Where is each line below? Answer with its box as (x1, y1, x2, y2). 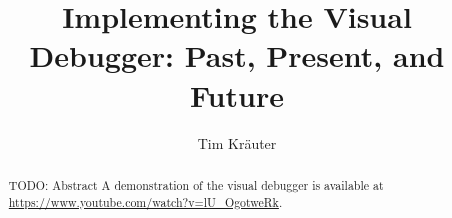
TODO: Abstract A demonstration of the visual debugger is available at (8, 176, 384, 193)
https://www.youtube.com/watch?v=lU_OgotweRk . (8, 193, 283, 210)
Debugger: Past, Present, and (29, 35, 445, 76)
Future (190, 74, 284, 115)
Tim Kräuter (197, 132, 277, 153)
